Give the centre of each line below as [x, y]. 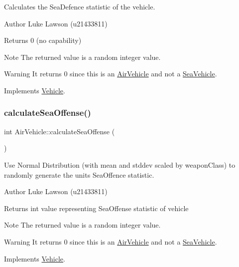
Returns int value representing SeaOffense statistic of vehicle [96, 208]
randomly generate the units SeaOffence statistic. [79, 174]
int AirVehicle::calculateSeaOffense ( [60, 131]
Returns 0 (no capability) [43, 40]
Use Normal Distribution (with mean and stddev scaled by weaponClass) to [120, 164]
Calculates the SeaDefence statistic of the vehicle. [80, 6]
